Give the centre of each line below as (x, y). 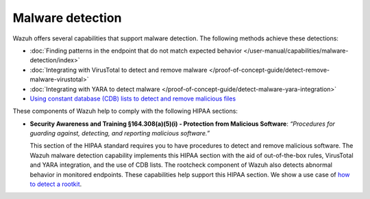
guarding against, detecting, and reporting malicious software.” (120, 133)
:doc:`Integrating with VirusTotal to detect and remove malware (119, 70)
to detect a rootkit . (56, 184)
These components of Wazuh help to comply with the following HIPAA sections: (125, 111)
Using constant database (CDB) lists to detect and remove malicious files (133, 98)
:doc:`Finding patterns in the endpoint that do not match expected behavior (136, 51)
